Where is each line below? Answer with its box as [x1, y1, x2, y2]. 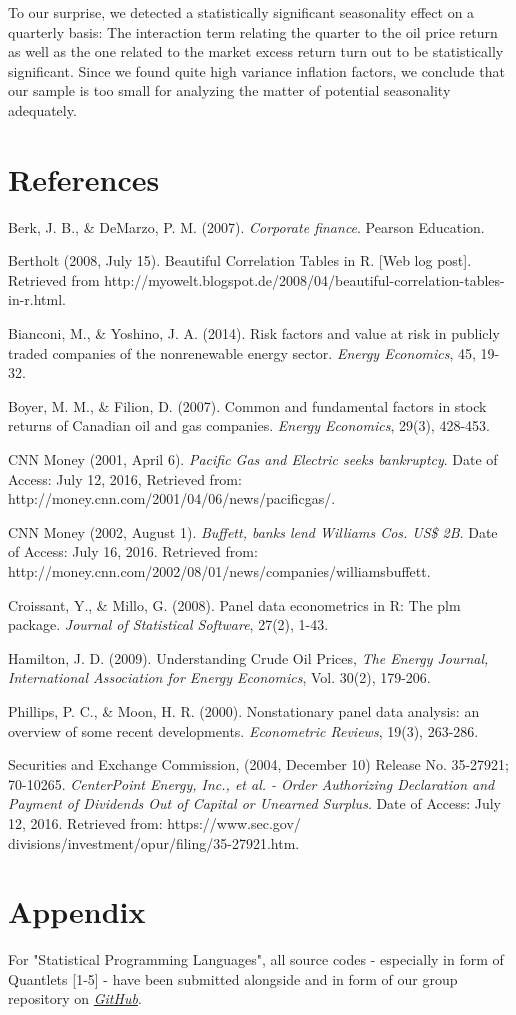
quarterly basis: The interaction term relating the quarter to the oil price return [8, 21, 498, 42]
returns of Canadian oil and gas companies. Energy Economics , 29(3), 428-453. [8, 415, 490, 436]
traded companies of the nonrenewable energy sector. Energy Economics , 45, [8, 342, 476, 363]
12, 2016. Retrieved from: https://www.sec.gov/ [8, 812, 301, 833]
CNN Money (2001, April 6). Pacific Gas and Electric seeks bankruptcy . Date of [8, 449, 498, 470]
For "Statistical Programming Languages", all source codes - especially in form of [8, 949, 504, 970]
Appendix [8, 891, 146, 932]
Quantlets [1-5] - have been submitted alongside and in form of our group [8, 968, 458, 989]
